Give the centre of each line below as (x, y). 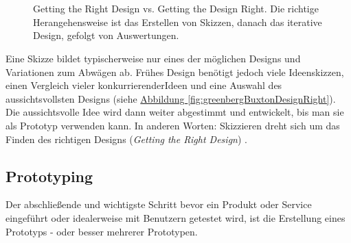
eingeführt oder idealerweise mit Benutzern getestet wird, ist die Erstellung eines (175, 217)
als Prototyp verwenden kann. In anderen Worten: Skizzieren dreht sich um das (173, 125)
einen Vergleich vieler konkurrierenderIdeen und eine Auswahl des (144, 85)
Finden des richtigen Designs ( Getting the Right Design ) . (126, 139)
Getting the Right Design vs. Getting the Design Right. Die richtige (176, 9)
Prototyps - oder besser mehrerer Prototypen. (102, 231)
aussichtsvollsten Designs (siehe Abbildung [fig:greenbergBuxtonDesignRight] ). (171, 98)
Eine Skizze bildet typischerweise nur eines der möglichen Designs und (153, 58)
